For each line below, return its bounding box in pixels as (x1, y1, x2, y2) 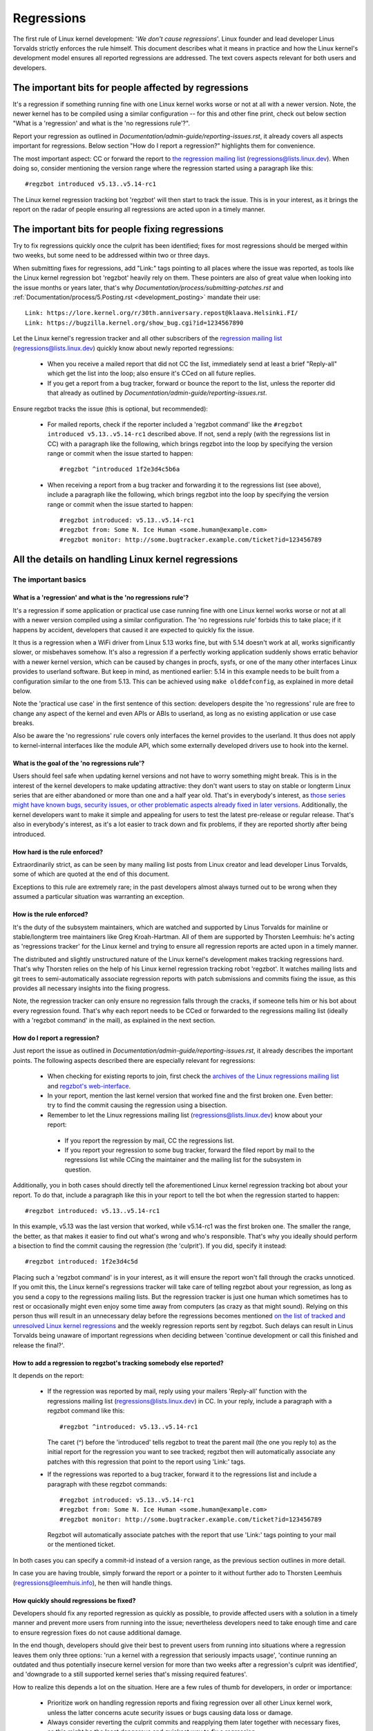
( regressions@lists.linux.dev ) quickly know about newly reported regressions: (12, 343, 234, 352)
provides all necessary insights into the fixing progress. (12, 984, 171, 992)
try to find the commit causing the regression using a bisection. (47, 1101, 228, 1109)
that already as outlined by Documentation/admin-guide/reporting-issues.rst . (47, 388, 267, 397)
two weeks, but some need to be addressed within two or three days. (12, 251, 210, 260)
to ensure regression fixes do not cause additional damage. (12, 1628, 182, 1637)
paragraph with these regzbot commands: (47, 1480, 167, 1488)
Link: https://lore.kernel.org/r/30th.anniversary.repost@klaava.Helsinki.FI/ (25, 309, 298, 317)
